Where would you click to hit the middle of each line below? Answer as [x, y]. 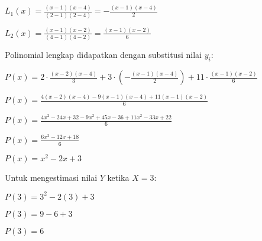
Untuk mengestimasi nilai [51, 177]
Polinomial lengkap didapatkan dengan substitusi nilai [103, 55]
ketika [118, 177]
